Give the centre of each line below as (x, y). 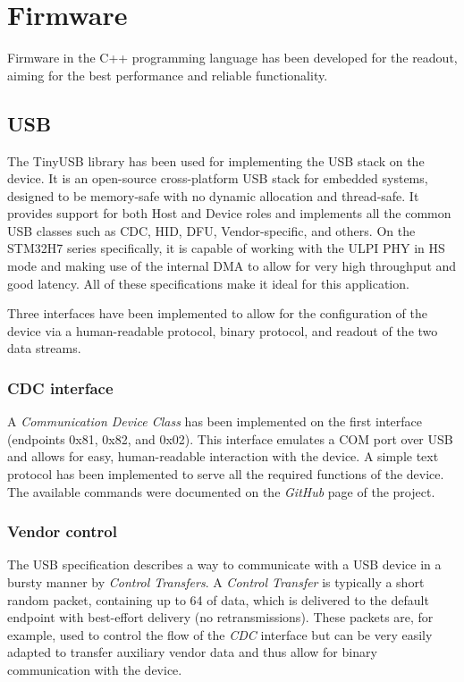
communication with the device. (95, 670)
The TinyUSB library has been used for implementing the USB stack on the (216, 160)
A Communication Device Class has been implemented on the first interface (215, 421)
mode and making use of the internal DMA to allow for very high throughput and (232, 266)
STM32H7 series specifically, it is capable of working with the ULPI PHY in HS (226, 248)
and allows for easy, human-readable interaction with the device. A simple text (223, 456)
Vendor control (62, 531)
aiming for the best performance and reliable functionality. (168, 75)
